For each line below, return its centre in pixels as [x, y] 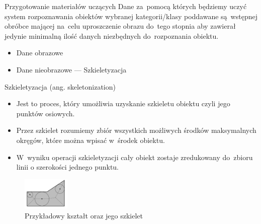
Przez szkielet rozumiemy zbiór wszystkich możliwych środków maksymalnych [136, 130]
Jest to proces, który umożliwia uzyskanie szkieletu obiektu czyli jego [123, 103]
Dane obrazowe [40, 53]
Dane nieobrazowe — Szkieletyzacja [71, 69]
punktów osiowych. [46, 113]
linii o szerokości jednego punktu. [68, 167]
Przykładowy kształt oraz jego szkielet [84, 215]
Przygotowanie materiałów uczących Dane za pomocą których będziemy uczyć [126, 6]
